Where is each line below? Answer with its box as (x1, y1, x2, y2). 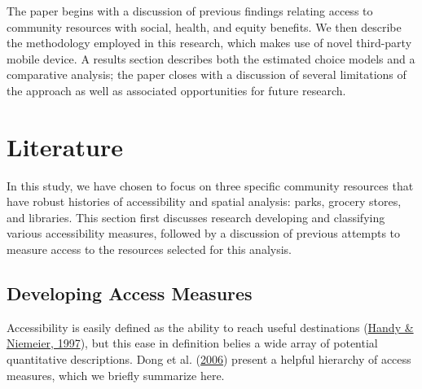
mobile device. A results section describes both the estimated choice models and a (7, 50, 415, 67)
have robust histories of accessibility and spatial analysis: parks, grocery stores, (7, 193, 402, 210)
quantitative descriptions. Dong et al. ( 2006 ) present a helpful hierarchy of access (7, 351, 411, 368)
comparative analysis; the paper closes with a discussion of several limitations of (7, 66, 407, 83)
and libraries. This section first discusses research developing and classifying (7, 208, 385, 225)
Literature (7, 129, 123, 163)
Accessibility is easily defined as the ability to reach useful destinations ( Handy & (7, 318, 414, 335)
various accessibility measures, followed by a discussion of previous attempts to (7, 225, 401, 242)
